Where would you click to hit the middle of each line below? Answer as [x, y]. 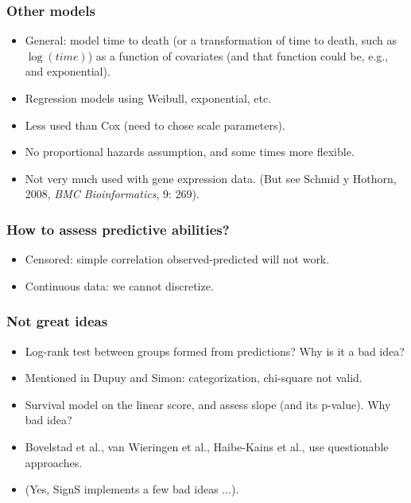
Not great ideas [57, 321]
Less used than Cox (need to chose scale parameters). [155, 125]
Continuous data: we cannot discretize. [119, 285]
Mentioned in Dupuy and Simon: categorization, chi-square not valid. [194, 378]
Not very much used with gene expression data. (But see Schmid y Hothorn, [211, 178]
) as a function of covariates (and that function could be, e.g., [238, 55]
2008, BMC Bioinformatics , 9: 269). [112, 194]
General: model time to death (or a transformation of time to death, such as [211, 40]
